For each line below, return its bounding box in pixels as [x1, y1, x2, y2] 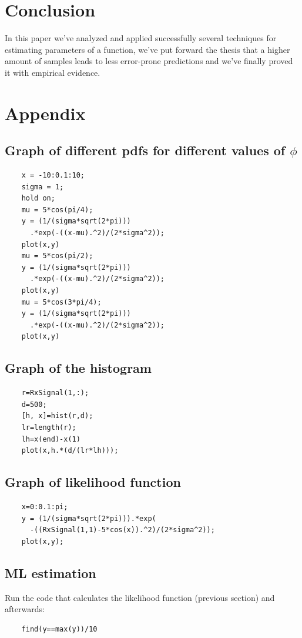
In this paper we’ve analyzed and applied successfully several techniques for [5, 32, 277, 44]
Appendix [5, 101, 86, 125]
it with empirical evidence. [5, 66, 100, 78]
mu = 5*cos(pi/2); [21, 252, 93, 260]
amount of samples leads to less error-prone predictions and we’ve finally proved [5, 55, 293, 67]
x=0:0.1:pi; [21, 502, 68, 511]
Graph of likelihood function [5, 473, 181, 491]
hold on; [21, 194, 55, 203]
